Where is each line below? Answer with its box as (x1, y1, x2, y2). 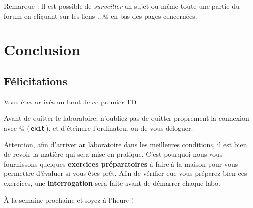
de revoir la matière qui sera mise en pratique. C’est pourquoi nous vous (4, 149, 223, 159)
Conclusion (4, 39, 81, 60)
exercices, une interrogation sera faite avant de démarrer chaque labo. (4, 177, 220, 188)
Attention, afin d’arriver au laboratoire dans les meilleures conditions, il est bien (4, 139, 247, 149)
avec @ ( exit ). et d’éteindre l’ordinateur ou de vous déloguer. (4, 122, 193, 133)
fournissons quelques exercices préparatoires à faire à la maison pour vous (4, 158, 238, 169)
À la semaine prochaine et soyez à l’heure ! (4, 194, 133, 205)
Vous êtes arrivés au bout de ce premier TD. (4, 96, 138, 106)
